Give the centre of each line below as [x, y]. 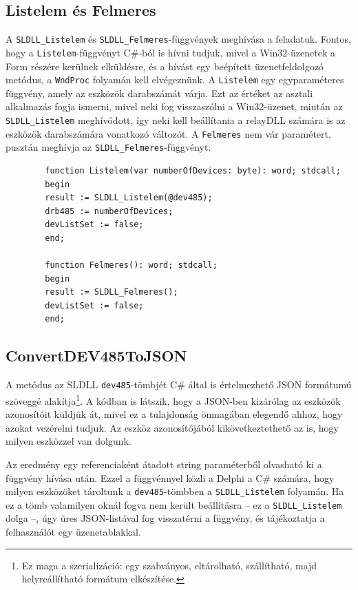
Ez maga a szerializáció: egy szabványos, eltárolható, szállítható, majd [169, 565]
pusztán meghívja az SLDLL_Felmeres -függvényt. [108, 147]
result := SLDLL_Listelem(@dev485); [129, 198]
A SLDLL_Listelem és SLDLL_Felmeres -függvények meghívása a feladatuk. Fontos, [178, 39]
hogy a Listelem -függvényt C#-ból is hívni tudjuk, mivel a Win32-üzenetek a [170, 52]
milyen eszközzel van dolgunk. [69, 441]
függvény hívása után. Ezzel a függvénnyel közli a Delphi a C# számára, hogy [170, 477]
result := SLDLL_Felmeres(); [112, 292]
